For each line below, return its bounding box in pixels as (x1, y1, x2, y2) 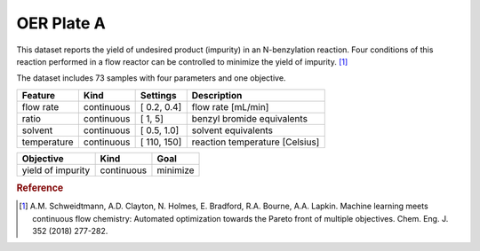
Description (191, 89, 243, 101)
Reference (16, 182, 64, 194)
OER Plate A (16, 13, 106, 33)
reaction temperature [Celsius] (191, 136, 320, 148)
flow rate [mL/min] (191, 100, 269, 113)
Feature (21, 89, 56, 101)
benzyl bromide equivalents (191, 112, 308, 124)
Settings (140, 89, 177, 101)
